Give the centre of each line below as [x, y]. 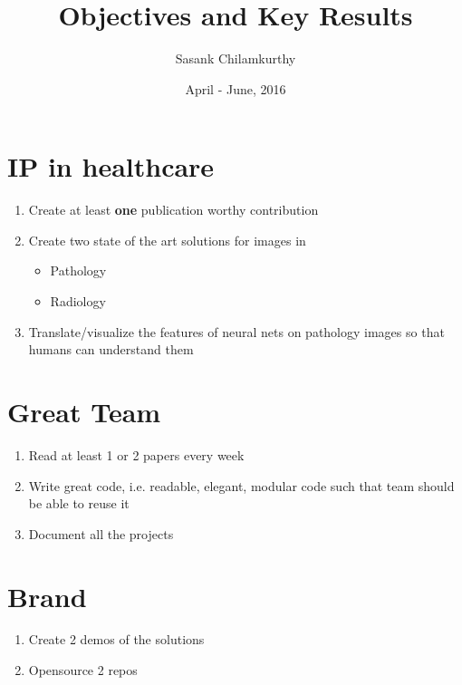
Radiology [78, 301]
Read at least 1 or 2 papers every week [136, 454]
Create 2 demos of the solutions [116, 639]
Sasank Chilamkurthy [236, 58]
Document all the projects [101, 533]
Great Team [84, 411]
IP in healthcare [111, 166]
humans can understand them [111, 349]
